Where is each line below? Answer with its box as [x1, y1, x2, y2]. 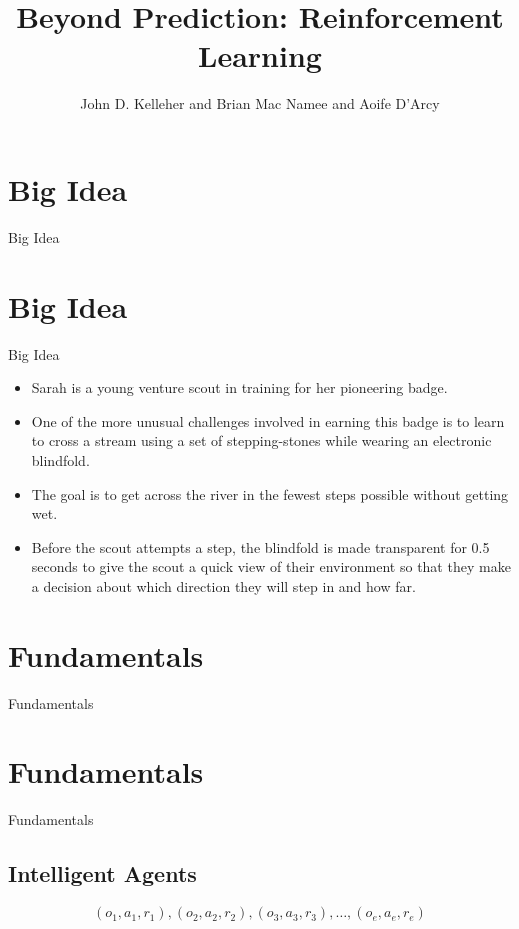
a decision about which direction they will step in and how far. [31, 575, 416, 596]
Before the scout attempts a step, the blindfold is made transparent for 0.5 [31, 536, 490, 557]
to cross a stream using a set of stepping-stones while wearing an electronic [31, 430, 492, 451]
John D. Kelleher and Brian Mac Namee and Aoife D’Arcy [80, 93, 440, 114]
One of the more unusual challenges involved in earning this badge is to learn [31, 410, 505, 431]
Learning [198, 35, 322, 76]
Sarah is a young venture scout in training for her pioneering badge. [31, 377, 448, 398]
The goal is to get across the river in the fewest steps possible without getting [31, 483, 509, 504]
